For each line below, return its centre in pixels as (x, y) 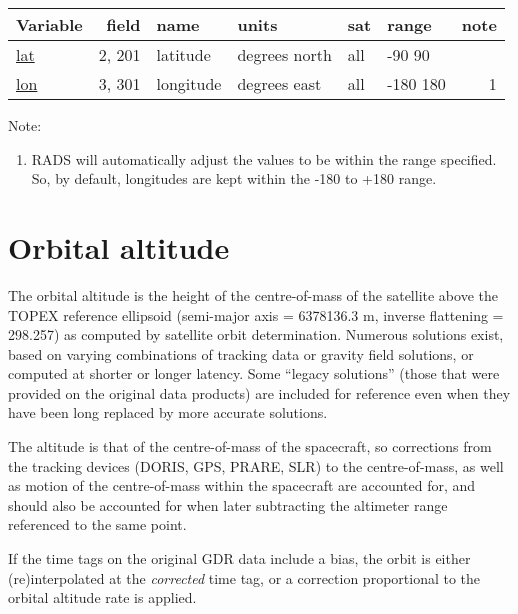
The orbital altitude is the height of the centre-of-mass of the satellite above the (253, 294)
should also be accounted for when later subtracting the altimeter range (228, 504)
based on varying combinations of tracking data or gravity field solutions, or (241, 353)
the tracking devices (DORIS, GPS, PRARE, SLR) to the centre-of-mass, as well (256, 465)
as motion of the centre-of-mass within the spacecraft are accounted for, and (242, 485)
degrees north (284, 54)
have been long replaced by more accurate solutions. (168, 412)
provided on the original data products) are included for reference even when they (259, 392)
